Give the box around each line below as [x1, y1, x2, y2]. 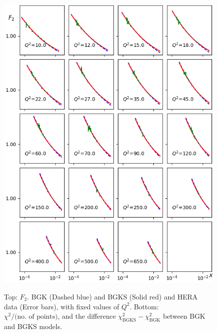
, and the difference [58, 311, 116, 321]
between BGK [163, 311, 206, 321]
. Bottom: [129, 301, 159, 311]
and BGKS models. [4, 321, 62, 331]
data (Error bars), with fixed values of [4, 301, 119, 311]
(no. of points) [14, 313, 58, 321]
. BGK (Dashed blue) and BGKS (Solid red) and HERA [27, 291, 198, 301]
